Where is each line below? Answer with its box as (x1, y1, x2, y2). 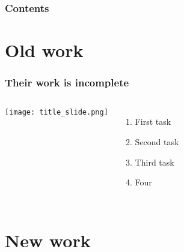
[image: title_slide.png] (5, 108, 108, 117)
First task (135, 115, 171, 128)
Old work (5, 38, 84, 62)
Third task (135, 155, 174, 168)
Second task (135, 136, 179, 148)
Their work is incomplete (5, 75, 129, 90)
